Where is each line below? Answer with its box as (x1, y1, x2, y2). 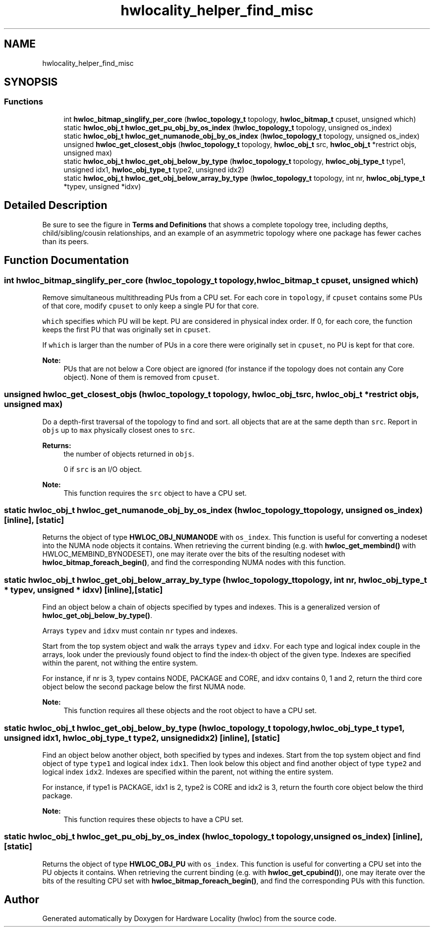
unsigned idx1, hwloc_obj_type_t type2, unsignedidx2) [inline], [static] (4, 732, 280, 743)
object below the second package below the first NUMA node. (42, 682, 246, 691)
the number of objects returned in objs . (63, 449, 194, 458)
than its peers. (42, 237, 89, 246)
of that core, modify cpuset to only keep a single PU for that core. (42, 301, 259, 310)
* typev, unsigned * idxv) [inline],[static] (4, 584, 163, 595)
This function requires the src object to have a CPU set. (63, 488, 247, 497)
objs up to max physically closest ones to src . (42, 425, 195, 434)
